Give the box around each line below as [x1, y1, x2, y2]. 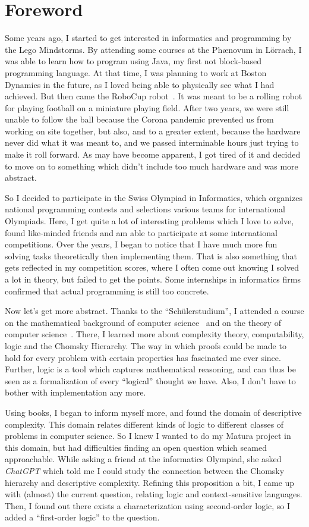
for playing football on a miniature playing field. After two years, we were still [5, 101, 289, 114]
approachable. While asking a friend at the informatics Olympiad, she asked [5, 453, 282, 465]
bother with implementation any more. [5, 386, 146, 399]
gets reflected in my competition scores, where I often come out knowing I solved [5, 261, 299, 274]
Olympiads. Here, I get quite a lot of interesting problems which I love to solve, [5, 215, 294, 227]
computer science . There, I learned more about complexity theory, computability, [5, 328, 304, 340]
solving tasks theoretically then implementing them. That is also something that [5, 249, 298, 262]
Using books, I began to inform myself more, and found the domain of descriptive [5, 406, 302, 418]
